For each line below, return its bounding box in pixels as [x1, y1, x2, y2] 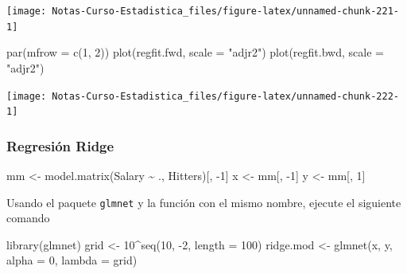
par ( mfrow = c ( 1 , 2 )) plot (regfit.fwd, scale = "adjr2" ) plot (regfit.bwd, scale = [6, 44, 384, 61]
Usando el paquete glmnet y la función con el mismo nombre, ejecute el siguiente [6, 194, 401, 210]
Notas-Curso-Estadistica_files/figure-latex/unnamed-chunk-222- [52, 90, 399, 102]
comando [6, 209, 50, 226]
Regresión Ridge [6, 135, 114, 155]
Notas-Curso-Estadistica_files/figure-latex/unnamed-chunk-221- [52, 6, 399, 17]
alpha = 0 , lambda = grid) [6, 252, 138, 268]
